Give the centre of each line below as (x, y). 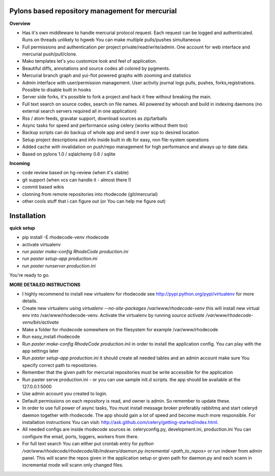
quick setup (22, 228)
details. (30, 301)
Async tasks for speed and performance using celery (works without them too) (105, 125)
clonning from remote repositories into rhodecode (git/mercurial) (90, 194)
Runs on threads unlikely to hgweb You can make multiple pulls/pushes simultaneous (112, 40)
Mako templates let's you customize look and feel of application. (90, 61)
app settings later (40, 351)
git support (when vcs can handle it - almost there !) (77, 180)
